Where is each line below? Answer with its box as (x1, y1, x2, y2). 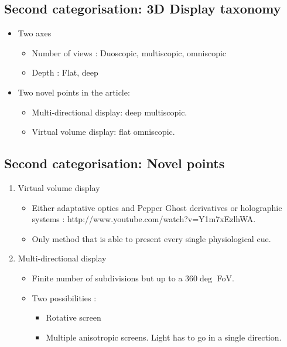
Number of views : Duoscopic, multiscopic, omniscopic (32, 46, 227, 59)
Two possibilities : (32, 291, 97, 304)
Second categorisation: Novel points (4, 154, 225, 172)
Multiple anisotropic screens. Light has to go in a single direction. (46, 331, 282, 343)
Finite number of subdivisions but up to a (32, 271, 183, 284)
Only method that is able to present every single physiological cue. (32, 232, 271, 244)
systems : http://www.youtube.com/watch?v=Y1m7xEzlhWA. (32, 213, 256, 225)
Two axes (18, 27, 52, 39)
